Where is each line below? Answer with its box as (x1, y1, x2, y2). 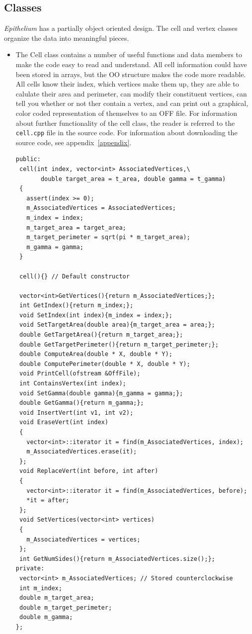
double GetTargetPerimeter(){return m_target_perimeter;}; (19, 341, 219, 348)
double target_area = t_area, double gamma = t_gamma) (40, 175, 226, 182)
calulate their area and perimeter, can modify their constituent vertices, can (15, 88, 247, 98)
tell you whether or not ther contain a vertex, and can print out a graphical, (15, 98, 249, 108)
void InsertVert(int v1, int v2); (19, 409, 134, 416)
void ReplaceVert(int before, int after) (19, 467, 159, 475)
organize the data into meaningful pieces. (4, 32, 129, 43)
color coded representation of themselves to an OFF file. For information (15, 107, 237, 118)
